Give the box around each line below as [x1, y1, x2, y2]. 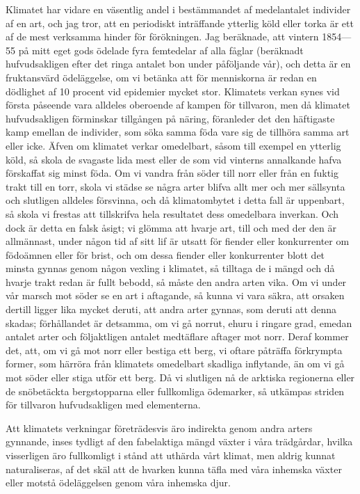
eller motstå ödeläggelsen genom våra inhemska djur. [6, 475, 231, 490]
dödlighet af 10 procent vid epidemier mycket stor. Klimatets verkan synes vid [6, 83, 340, 98]
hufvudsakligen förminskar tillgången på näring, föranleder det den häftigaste [6, 111, 335, 125]
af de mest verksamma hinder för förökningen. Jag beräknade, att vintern [6, 29, 319, 44]
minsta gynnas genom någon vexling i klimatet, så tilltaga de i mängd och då [6, 261, 335, 276]
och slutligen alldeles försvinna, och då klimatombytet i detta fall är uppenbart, [6, 193, 345, 207]
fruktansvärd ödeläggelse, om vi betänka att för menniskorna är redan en [6, 70, 317, 84]
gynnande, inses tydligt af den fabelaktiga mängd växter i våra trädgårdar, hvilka [6, 434, 353, 449]
